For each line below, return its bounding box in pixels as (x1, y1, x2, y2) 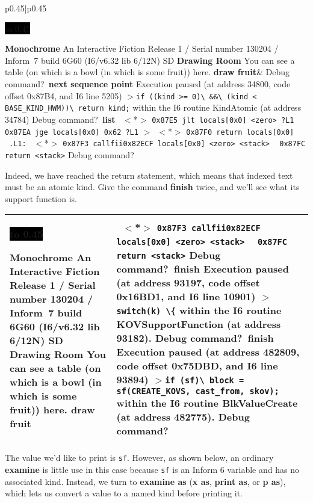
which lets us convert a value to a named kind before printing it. (5, 487, 243, 499)
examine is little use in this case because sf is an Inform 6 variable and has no (5, 463, 299, 475)
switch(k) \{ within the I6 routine (116, 303, 282, 317)
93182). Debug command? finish (116, 330, 274, 345)
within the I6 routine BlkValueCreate (116, 395, 298, 410)
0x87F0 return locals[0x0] (186, 128, 294, 137)
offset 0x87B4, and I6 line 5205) (5, 89, 122, 102)
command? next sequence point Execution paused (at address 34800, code (5, 77, 291, 90)
